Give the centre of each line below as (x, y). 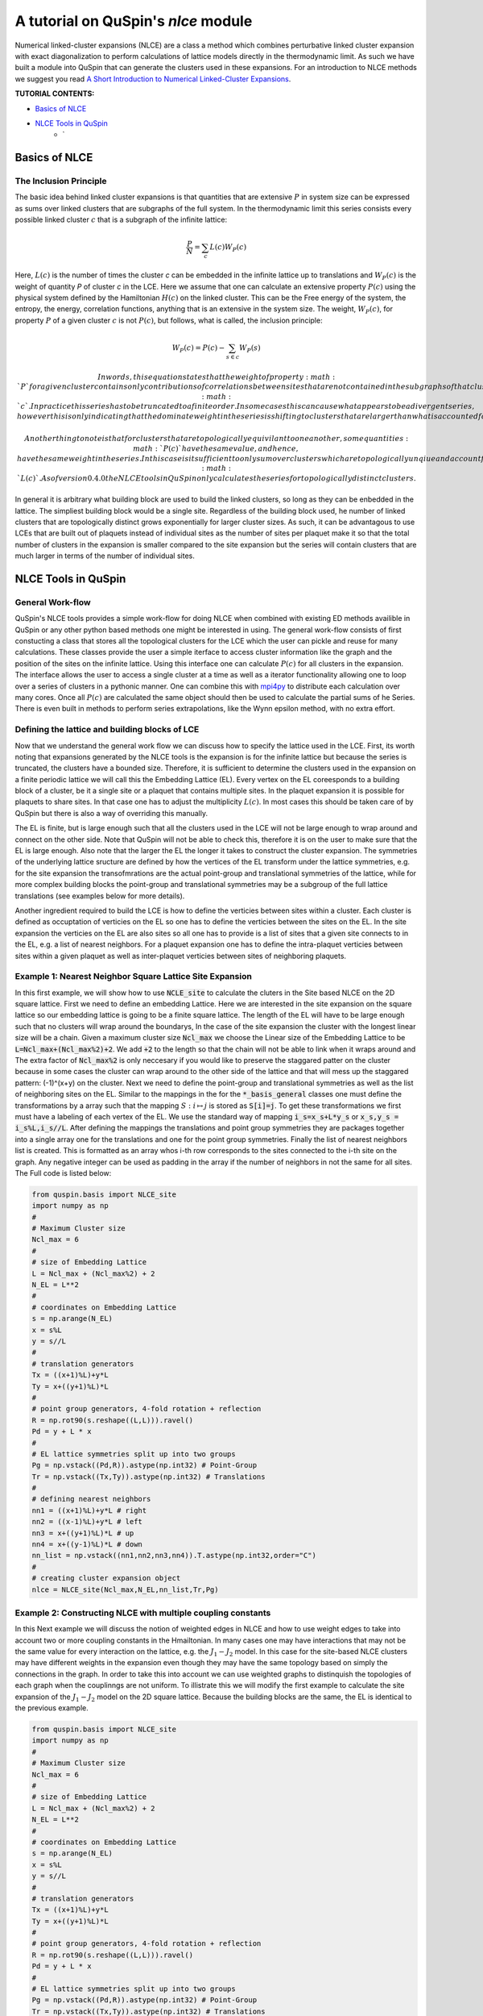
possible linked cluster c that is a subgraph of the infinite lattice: (121, 220)
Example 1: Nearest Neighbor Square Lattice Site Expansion (134, 977)
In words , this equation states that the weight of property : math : (217, 377)
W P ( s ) (250, 348)
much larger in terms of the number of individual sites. (105, 556)
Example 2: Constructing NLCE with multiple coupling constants (143, 1613)
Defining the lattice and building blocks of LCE (107, 730)
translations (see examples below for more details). (100, 896)
